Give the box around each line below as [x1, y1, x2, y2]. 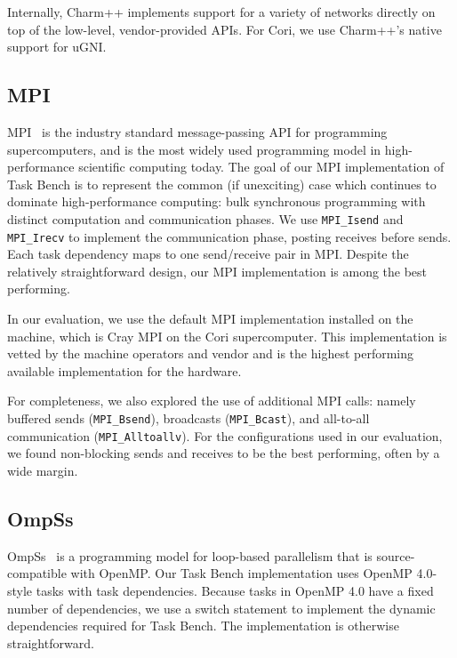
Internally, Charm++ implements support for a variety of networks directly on [7, 3, 436, 20]
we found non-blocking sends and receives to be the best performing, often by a [7, 444, 440, 462]
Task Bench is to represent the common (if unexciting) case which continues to [7, 174, 437, 193]
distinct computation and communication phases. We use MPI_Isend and [7, 209, 404, 228]
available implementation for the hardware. [7, 361, 242, 380]
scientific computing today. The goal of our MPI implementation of [78, 157, 445, 176]
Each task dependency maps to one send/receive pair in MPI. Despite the [7, 245, 409, 263]
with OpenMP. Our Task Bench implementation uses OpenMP [70, 564, 413, 582]
